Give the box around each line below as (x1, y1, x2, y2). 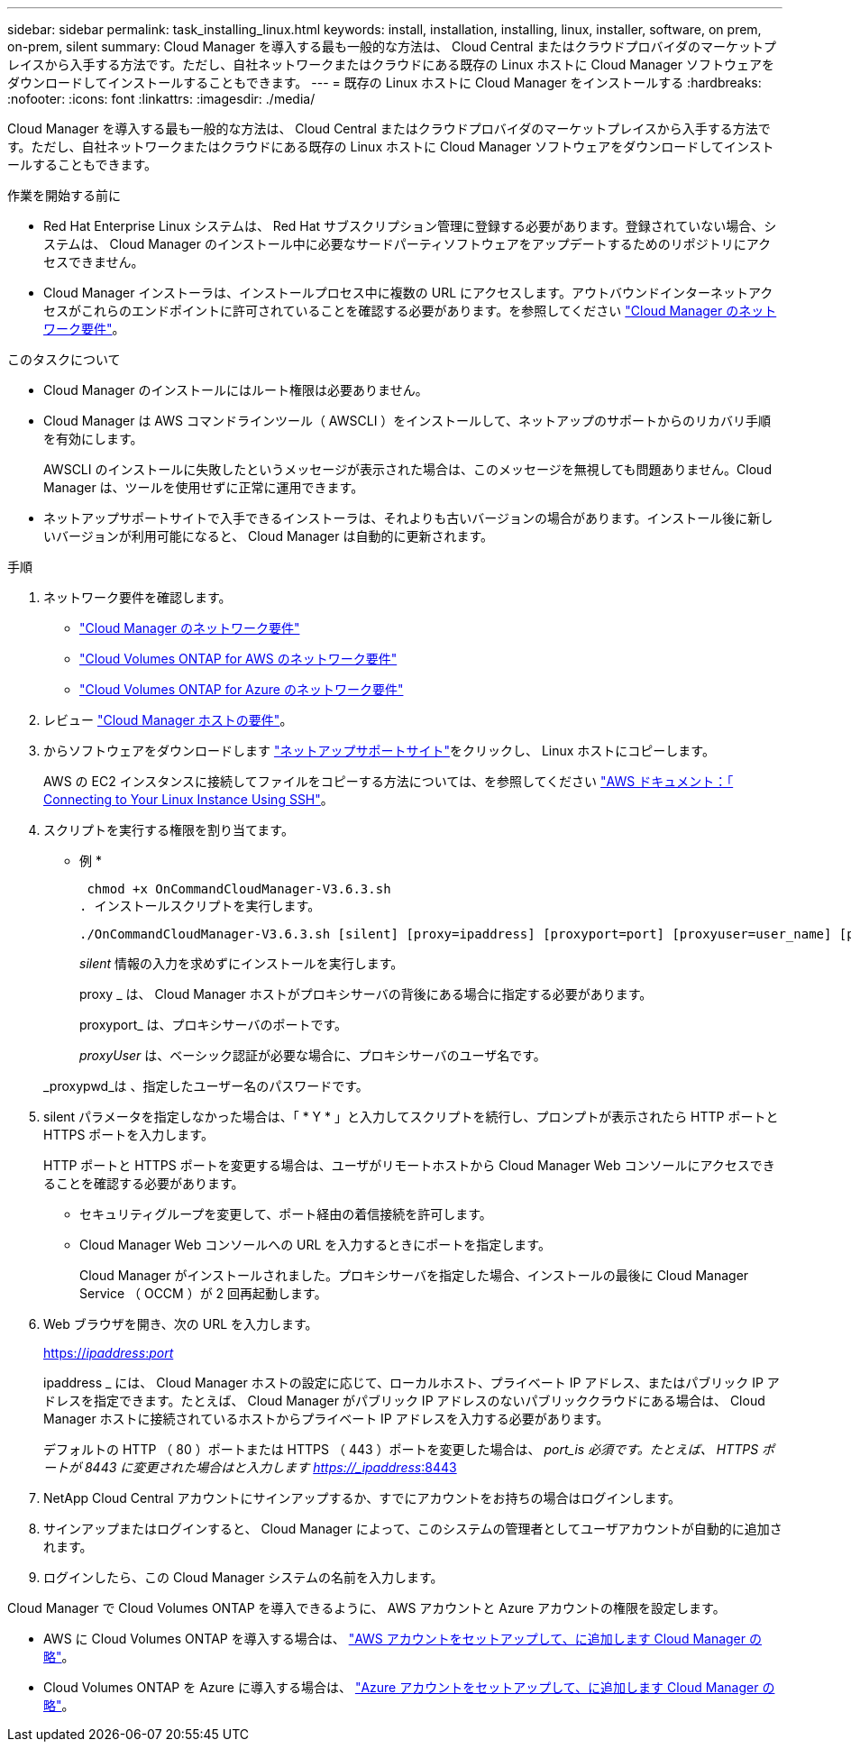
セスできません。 (43, 254, 144, 270)
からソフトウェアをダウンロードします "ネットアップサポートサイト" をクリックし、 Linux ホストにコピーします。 (43, 743, 715, 758)
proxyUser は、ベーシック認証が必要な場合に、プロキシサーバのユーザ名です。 (79, 1048, 546, 1063)
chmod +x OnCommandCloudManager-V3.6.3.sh (87, 882, 391, 896)
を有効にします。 (43, 431, 143, 446)
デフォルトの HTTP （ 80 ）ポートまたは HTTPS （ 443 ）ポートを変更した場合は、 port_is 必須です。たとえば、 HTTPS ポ (43, 1442, 775, 1457)
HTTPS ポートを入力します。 (43, 1127, 214, 1142)
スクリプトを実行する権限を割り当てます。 (43, 822, 294, 838)
